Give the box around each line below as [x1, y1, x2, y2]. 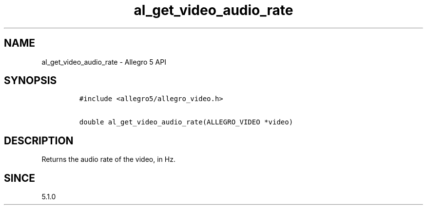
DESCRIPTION [4, 134, 74, 147]
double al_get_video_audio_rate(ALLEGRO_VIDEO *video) [79, 118, 293, 126]
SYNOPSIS [4, 74, 57, 87]
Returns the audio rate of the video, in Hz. [41, 155, 175, 164]
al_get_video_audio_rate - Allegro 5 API [41, 57, 166, 66]
